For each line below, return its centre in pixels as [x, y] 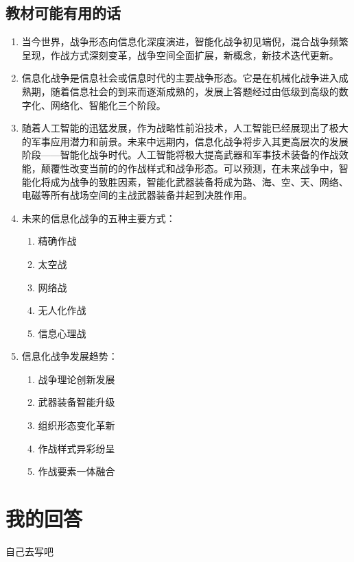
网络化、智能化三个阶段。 [108, 105]
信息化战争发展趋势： [70, 356]
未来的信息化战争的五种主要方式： [98, 218]
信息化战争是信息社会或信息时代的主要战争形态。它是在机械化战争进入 [180, 78]
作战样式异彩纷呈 [76, 448]
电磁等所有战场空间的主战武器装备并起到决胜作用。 [137, 195]
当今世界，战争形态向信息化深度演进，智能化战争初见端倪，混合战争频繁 [185, 41]
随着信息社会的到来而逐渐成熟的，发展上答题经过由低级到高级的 [194, 91]
